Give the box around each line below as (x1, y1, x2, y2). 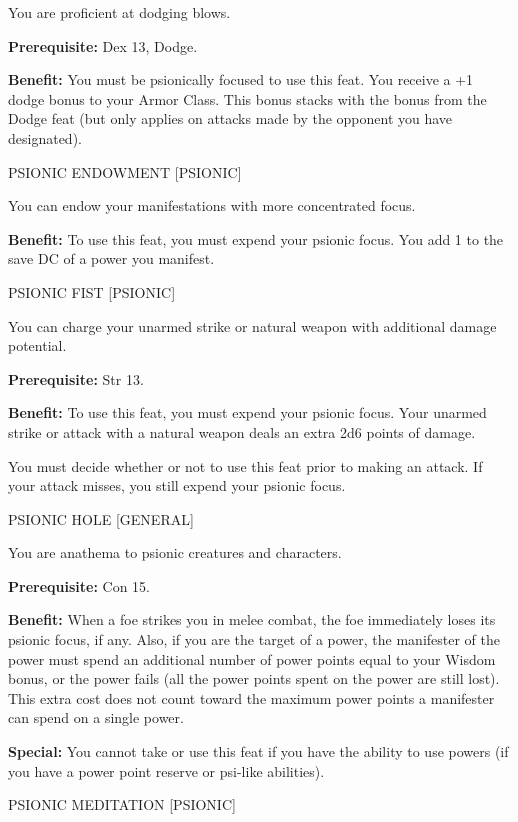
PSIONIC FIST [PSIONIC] (8, 281, 176, 302)
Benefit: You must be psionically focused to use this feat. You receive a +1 (8, 69, 474, 90)
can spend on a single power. (8, 707, 184, 728)
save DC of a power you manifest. (8, 248, 215, 269)
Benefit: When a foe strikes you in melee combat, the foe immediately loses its (8, 609, 496, 630)
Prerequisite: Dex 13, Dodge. (8, 35, 198, 56)
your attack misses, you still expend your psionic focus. (8, 475, 346, 496)
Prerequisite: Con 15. (8, 575, 150, 596)
